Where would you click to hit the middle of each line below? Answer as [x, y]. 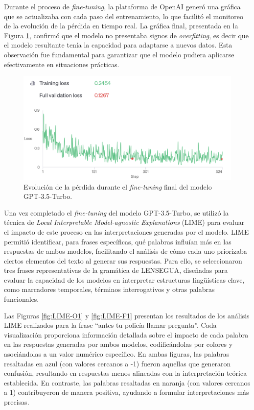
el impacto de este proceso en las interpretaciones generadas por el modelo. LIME [127, 231]
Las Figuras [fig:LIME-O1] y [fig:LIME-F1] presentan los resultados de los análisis [127, 315]
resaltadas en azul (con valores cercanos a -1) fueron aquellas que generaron [117, 363]
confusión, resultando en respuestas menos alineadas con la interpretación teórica [126, 373]
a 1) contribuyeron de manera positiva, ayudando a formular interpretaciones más [127, 392]
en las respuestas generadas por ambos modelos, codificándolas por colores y [118, 344]
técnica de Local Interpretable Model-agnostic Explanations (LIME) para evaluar [124, 222]
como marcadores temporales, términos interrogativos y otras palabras [109, 289]
